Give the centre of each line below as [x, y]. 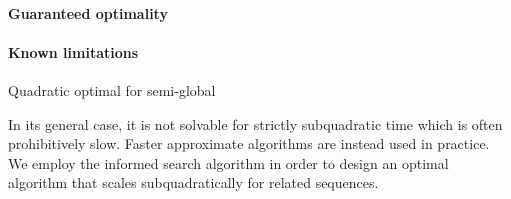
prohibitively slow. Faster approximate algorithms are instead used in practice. [249, 143]
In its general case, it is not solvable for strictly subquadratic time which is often [255, 123]
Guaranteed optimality [88, 12]
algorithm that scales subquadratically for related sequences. [193, 182]
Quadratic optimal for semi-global [112, 89]
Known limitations [73, 51]
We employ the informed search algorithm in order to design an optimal [228, 162]
